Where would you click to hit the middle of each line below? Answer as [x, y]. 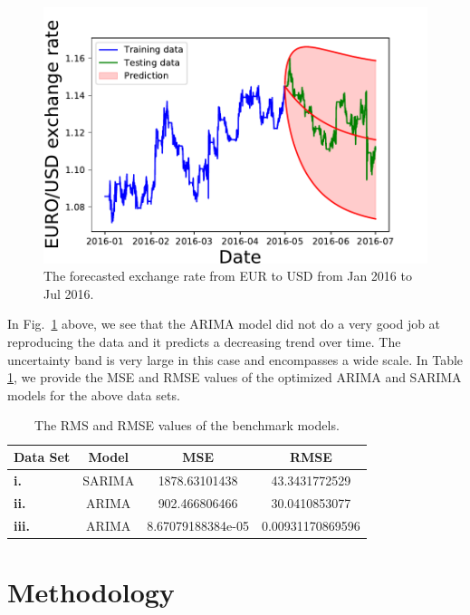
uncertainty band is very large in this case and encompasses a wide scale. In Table [235, 359]
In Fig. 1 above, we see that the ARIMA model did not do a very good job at [224, 324]
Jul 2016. [69, 293]
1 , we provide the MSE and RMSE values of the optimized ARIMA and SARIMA [235, 377]
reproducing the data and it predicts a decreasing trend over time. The [204, 342]
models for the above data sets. [94, 394]
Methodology [91, 591]
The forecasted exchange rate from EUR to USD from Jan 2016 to [228, 276]
